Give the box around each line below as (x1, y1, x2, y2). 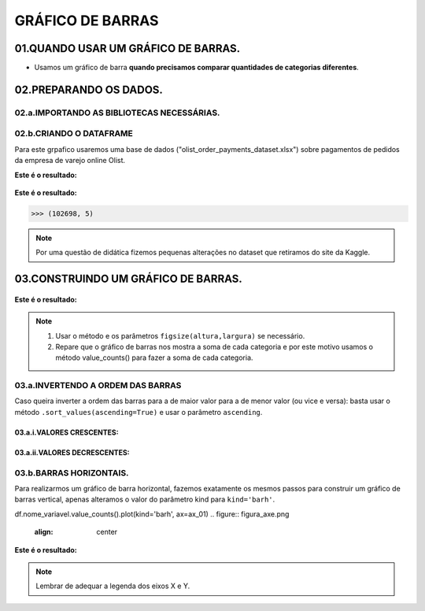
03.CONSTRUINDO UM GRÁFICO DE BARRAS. (14, 272, 243, 286)
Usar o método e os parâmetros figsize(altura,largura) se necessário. (55, 331, 305, 340)
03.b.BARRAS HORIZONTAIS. (14, 467, 129, 478)
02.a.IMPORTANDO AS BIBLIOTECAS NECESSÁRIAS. (14, 107, 220, 118)
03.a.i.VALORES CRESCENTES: (14, 428, 119, 437)
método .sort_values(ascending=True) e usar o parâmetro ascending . (14, 407, 263, 417)
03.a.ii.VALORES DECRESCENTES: (14, 447, 130, 457)
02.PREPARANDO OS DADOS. (14, 83, 163, 96)
